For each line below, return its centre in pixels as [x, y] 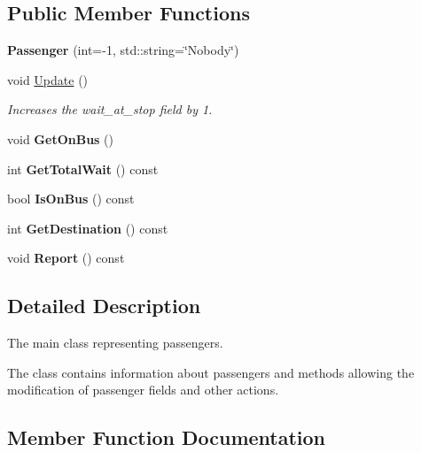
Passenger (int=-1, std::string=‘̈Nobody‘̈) [123, 50]
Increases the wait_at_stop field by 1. [110, 109]
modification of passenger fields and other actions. [143, 390]
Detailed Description [104, 306]
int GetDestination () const [88, 228]
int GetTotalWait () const [83, 169]
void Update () [48, 79]
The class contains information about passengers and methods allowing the [211, 372]
